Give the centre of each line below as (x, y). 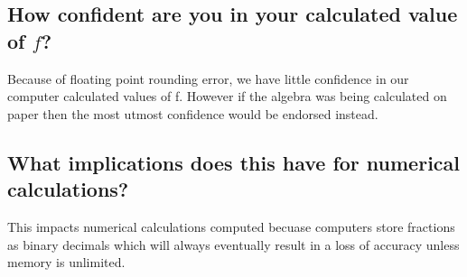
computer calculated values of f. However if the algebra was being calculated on (227, 96)
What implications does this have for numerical (233, 162)
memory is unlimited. (66, 262)
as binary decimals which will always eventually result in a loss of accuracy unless (233, 244)
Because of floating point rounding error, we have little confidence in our (208, 78)
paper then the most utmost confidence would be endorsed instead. (193, 113)
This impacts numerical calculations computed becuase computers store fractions (231, 226)
